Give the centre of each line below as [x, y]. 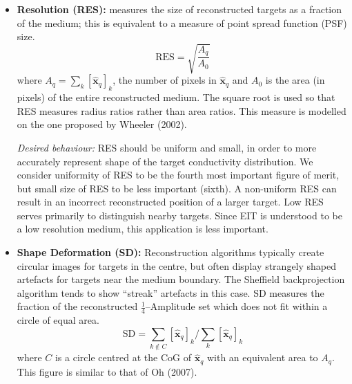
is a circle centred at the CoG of [123, 357]
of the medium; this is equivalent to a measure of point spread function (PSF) [182, 22]
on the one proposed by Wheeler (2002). [102, 124]
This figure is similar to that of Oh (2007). [107, 371]
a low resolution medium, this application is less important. [143, 229]
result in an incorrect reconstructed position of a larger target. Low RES [170, 202]
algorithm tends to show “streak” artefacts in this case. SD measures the [170, 292]
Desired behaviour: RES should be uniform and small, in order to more [167, 147]
